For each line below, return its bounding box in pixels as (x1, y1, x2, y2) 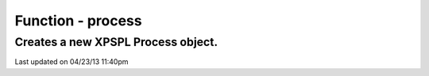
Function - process (14, 12, 142, 29)
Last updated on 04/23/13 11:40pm (14, 57, 129, 66)
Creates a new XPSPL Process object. (14, 35, 218, 49)
